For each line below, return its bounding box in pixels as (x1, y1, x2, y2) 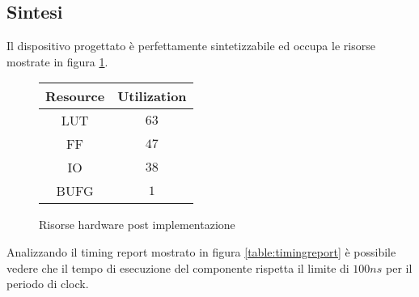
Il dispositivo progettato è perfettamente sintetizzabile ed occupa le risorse (6, 37, 375, 54)
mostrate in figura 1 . (6, 53, 108, 70)
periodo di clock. (6, 275, 89, 292)
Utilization (117, 87, 187, 106)
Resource (45, 87, 105, 106)
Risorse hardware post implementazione (39, 216, 235, 233)
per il (385, 259, 413, 276)
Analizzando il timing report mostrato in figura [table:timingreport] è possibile (6, 243, 396, 260)
